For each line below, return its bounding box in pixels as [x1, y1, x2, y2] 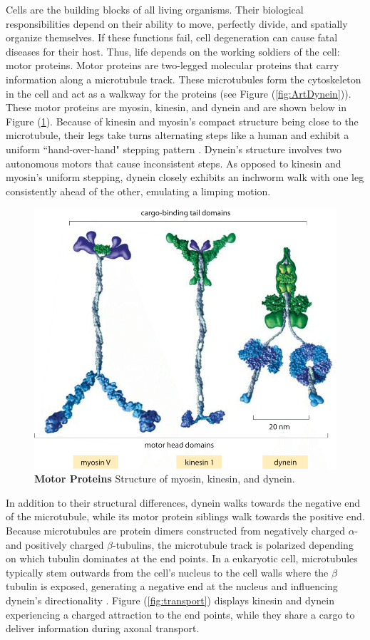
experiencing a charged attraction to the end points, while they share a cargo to [6, 607, 355, 621]
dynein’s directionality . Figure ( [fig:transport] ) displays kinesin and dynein [6, 592, 334, 607]
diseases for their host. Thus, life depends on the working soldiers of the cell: [6, 43, 340, 58]
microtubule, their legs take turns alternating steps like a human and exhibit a [6, 128, 349, 143]
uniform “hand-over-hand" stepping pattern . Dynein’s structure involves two [6, 141, 342, 156]
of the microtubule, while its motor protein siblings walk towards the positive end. [6, 509, 365, 524]
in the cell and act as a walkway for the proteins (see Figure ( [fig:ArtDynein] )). [6, 86, 351, 100]
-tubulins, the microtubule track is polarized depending [113, 537, 354, 552]
